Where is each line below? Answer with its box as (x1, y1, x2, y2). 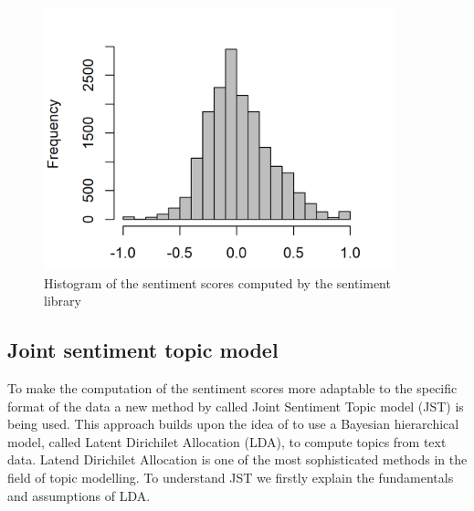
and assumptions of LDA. (7, 485, 151, 505)
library (44, 291, 81, 310)
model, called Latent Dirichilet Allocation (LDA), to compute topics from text (7, 432, 447, 451)
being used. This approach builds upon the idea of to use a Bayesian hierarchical (7, 414, 459, 433)
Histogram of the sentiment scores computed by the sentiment (44, 273, 391, 292)
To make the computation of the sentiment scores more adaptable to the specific (7, 378, 458, 397)
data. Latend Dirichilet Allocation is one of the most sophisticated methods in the (7, 450, 468, 469)
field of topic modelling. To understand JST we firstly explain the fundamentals (7, 467, 454, 486)
